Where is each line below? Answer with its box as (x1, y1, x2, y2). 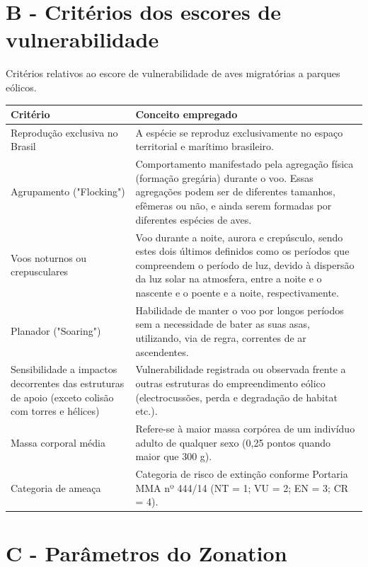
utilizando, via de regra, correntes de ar (135, 330, 306, 345)
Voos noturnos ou (11, 250, 87, 265)
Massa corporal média (11, 435, 106, 449)
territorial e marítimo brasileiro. (135, 139, 274, 154)
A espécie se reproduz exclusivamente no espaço (135, 125, 343, 139)
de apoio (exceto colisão (11, 389, 114, 404)
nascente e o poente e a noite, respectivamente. (135, 285, 339, 299)
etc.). (135, 403, 158, 418)
